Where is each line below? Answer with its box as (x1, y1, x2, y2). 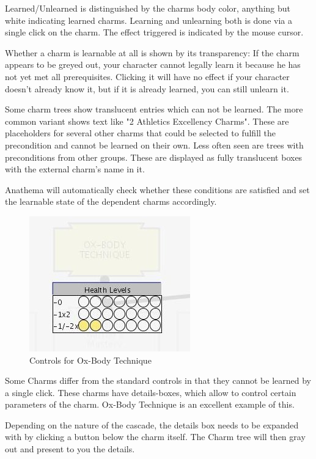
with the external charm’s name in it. (5, 163, 145, 175)
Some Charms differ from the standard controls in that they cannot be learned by (5, 374, 311, 387)
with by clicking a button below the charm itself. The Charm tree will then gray (5, 430, 306, 443)
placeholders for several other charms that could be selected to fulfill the (5, 127, 276, 139)
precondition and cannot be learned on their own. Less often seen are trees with (5, 138, 304, 151)
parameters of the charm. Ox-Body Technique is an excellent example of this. (5, 398, 295, 411)
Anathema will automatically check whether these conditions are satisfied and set (5, 183, 310, 196)
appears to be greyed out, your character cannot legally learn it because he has (5, 58, 301, 71)
